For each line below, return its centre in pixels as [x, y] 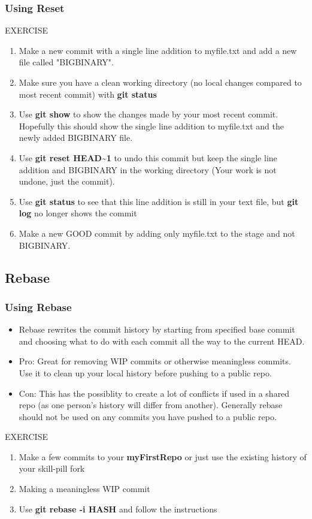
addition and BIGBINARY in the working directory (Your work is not [148, 169]
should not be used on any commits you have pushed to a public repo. [148, 416]
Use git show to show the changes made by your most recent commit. [149, 114]
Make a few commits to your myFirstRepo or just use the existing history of [163, 456]
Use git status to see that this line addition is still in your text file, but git [159, 201]
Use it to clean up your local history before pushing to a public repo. [145, 372]
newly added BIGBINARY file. [76, 138]
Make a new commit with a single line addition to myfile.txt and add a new [158, 50]
